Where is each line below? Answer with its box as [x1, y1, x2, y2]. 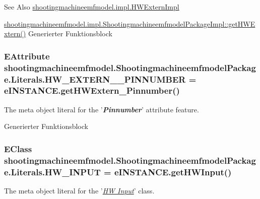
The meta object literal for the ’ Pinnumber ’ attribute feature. [4, 104, 199, 114]
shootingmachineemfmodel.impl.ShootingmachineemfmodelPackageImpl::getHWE [4, 18, 255, 29]
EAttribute [4, 49, 50, 62]
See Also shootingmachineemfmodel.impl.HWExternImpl [4, 2, 179, 12]
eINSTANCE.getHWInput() [114, 165, 232, 178]
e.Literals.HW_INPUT [4, 165, 101, 178]
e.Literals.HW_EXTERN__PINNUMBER [4, 73, 186, 85]
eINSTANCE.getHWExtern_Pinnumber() [4, 84, 180, 97]
